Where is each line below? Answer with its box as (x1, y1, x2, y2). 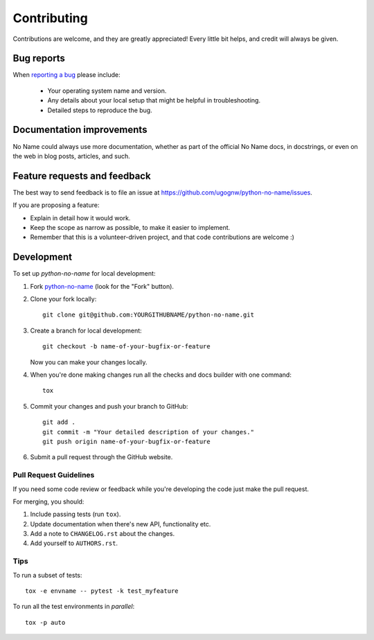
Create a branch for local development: (30, 326, 142, 335)
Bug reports (12, 53, 66, 64)
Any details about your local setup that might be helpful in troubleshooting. (47, 96, 261, 105)
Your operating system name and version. (47, 87, 167, 95)
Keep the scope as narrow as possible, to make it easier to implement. (30, 224, 231, 231)
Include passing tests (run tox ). (30, 510, 121, 519)
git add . (42, 418, 75, 426)
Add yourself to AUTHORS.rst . (30, 539, 118, 547)
